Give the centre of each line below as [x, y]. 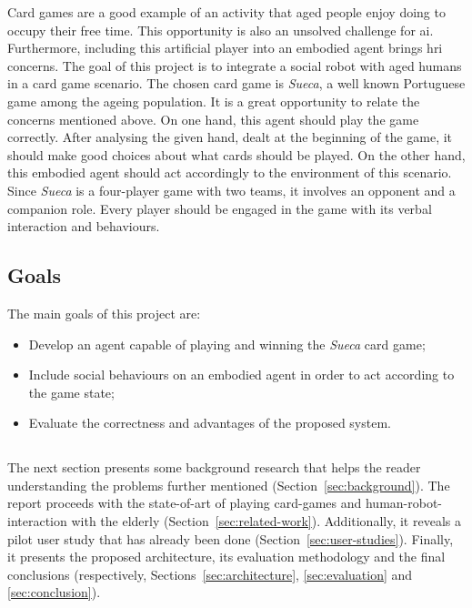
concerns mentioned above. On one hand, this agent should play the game [213, 119]
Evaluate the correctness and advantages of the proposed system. [210, 423]
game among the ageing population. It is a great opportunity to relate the [214, 101]
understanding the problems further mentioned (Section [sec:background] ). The [229, 485]
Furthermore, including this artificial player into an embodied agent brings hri [225, 48]
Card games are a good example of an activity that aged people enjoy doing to [226, 12]
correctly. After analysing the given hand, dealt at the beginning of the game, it [230, 137]
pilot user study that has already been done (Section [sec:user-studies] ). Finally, [231, 538]
